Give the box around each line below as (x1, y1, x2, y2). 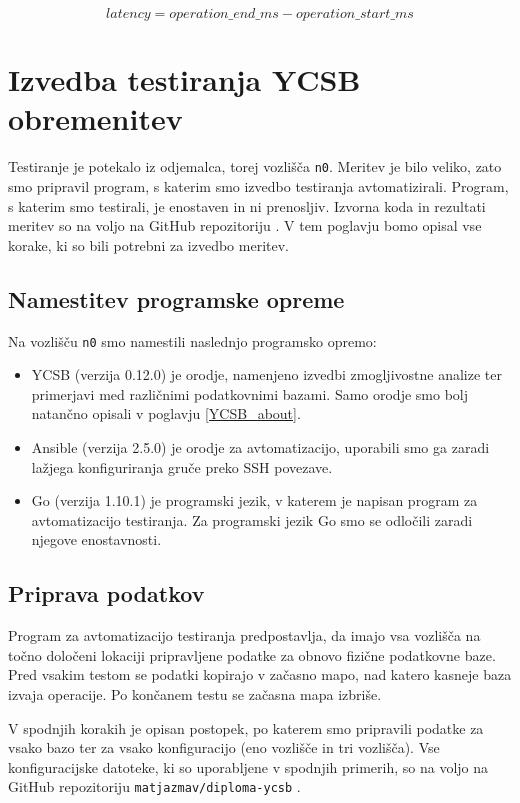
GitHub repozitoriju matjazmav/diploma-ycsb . (8, 776, 301, 797)
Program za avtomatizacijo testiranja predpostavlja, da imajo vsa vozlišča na (8, 625, 481, 646)
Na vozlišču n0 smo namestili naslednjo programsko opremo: (8, 330, 377, 351)
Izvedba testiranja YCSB (8, 59, 361, 100)
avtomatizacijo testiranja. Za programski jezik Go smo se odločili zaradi (31, 509, 473, 530)
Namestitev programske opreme (8, 283, 345, 314)
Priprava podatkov (8, 578, 205, 609)
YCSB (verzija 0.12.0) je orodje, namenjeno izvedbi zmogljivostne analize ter (31, 364, 502, 385)
